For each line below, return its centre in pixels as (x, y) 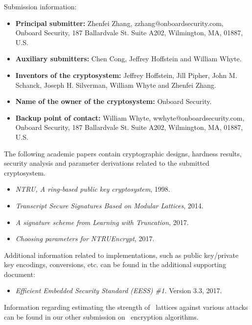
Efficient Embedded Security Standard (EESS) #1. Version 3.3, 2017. (119, 290)
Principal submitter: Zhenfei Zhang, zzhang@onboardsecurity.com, (119, 23)
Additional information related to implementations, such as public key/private (121, 255)
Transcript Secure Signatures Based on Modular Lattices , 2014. (109, 205)
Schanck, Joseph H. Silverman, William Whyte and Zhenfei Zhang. (116, 85)
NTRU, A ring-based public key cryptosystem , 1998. (93, 189)
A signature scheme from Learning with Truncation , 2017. (102, 222)
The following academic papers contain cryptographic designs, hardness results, (123, 153)
